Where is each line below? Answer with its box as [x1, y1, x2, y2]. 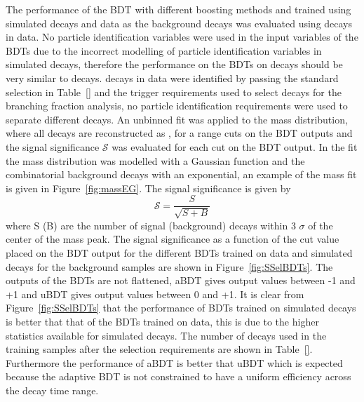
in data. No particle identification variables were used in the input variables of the [6, 29, 358, 44]
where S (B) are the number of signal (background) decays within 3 [6, 217, 296, 232]
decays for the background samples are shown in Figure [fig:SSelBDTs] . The [6, 259, 333, 274]
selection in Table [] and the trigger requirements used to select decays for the [6, 84, 342, 99]
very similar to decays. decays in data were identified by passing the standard [6, 70, 339, 85]
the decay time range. [6, 382, 99, 397]
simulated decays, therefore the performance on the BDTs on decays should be [6, 57, 343, 72]
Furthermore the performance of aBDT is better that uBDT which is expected [6, 355, 343, 370]
